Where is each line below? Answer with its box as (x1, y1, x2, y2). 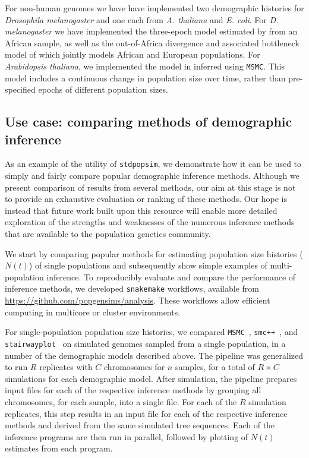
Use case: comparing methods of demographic (5, 112, 292, 131)
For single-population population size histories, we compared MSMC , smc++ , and (5, 326, 298, 338)
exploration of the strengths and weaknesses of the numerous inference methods (5, 216, 295, 228)
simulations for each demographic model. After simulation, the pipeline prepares (5, 372, 297, 384)
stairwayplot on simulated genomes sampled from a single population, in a (5, 337, 286, 349)
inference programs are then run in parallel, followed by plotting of (5, 430, 248, 443)
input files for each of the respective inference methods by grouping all (5, 384, 261, 396)
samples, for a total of (175, 361, 255, 373)
